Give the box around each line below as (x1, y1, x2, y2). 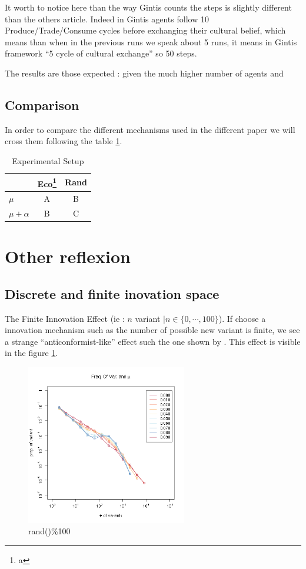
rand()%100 (28, 525, 71, 537)
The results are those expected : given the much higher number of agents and (5, 66, 284, 79)
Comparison (5, 95, 79, 114)
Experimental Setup (12, 154, 84, 167)
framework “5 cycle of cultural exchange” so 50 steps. (5, 47, 197, 59)
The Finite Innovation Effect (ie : (5, 312, 125, 324)
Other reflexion (5, 244, 131, 268)
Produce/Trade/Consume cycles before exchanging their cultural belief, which (5, 24, 286, 36)
